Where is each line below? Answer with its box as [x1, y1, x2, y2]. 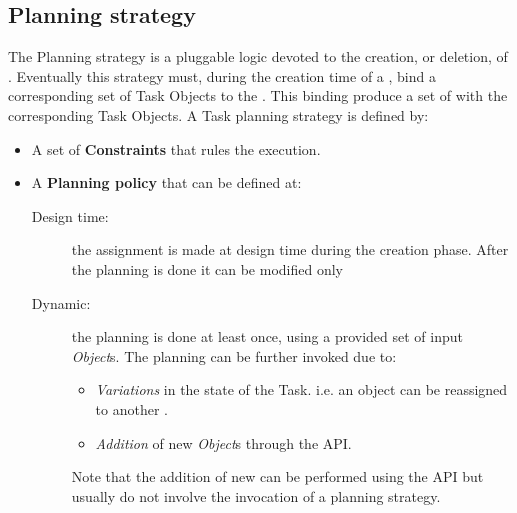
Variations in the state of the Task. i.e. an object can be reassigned [95, 379, 508, 400]
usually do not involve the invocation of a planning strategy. [71, 485, 441, 506]
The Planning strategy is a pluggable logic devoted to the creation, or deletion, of [8, 46, 508, 67]
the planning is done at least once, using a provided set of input [71, 326, 463, 347]
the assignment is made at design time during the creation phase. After [71, 239, 509, 260]
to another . [95, 398, 168, 419]
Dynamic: [31, 292, 91, 313]
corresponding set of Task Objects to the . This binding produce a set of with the [8, 85, 508, 106]
